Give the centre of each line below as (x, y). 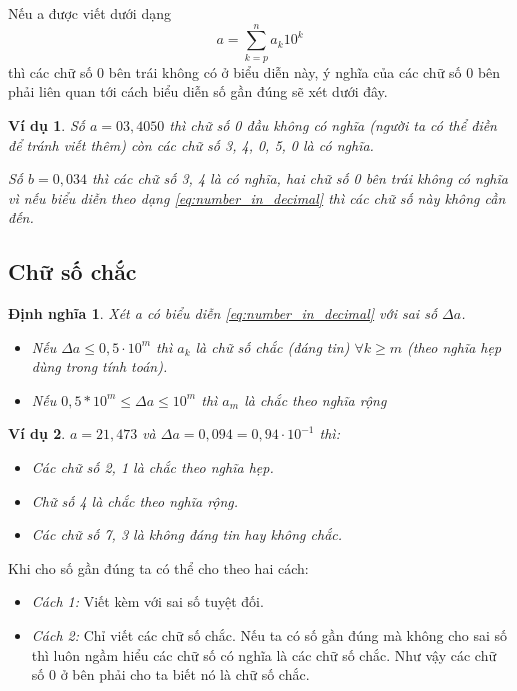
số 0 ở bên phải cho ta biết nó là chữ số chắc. (170, 674)
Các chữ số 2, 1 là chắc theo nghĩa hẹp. (152, 467)
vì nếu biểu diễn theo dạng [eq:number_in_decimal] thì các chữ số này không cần (257, 197)
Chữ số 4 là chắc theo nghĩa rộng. (135, 500)
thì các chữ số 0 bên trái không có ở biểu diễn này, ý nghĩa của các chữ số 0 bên (254, 71)
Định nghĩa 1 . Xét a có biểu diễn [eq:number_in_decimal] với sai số (223, 313)
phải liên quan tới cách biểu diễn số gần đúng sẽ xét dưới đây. (198, 91)
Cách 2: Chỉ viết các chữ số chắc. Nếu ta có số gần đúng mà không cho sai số (269, 635)
